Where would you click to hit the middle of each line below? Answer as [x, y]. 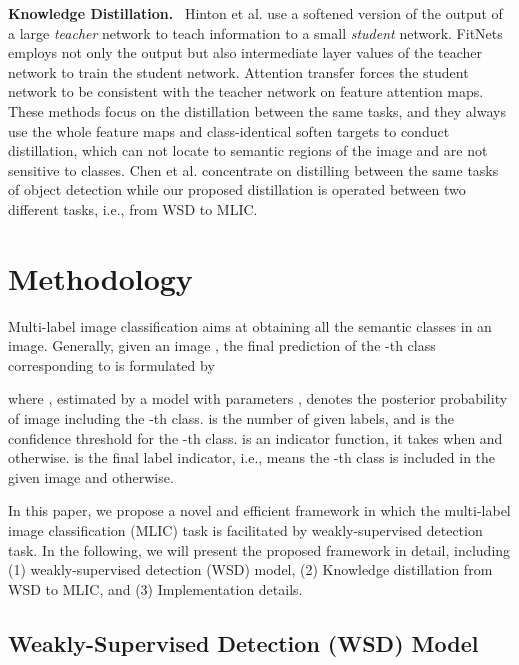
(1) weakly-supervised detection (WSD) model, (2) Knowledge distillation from [250, 569]
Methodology [100, 277]
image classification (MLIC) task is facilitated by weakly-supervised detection [245, 530]
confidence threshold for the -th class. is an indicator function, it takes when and [255, 437]
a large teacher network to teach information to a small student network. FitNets [255, 32]
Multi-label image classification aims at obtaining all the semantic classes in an [250, 325]
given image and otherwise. [91, 476]
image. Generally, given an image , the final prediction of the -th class [222, 345]
